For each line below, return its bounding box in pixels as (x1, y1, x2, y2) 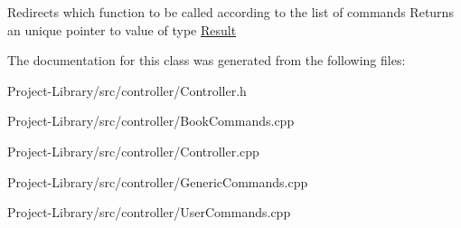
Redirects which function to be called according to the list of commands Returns (7, 3, 454, 21)
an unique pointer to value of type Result (7, 20, 237, 39)
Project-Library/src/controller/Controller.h (7, 81, 247, 100)
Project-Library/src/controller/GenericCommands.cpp (7, 172, 308, 191)
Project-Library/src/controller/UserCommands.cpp (7, 203, 291, 222)
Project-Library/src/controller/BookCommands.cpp (7, 111, 295, 130)
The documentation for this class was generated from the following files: (7, 51, 406, 70)
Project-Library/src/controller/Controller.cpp (7, 141, 259, 160)
